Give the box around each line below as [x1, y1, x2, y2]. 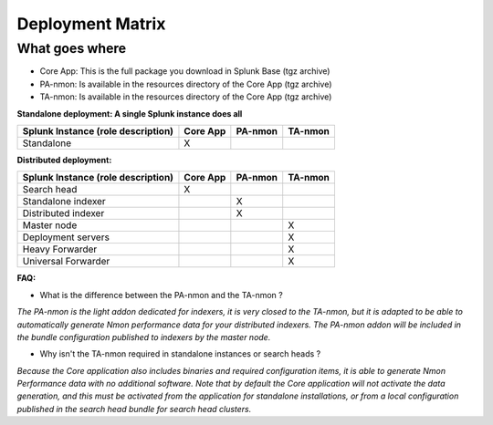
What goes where [16, 40, 127, 57]
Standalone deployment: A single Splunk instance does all [16, 108, 243, 119]
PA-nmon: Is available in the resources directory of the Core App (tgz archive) [39, 78, 332, 89]
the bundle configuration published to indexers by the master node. [16, 331, 271, 342]
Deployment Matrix [16, 14, 166, 34]
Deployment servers [22, 231, 110, 244]
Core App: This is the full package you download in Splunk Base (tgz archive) [39, 66, 330, 77]
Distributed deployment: [16, 154, 112, 165]
